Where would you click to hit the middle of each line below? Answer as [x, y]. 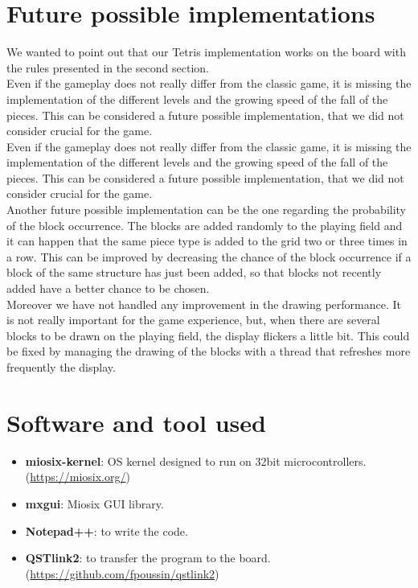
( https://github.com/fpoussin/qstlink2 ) [122, 573]
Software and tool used [136, 422]
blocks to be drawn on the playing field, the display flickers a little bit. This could [208, 335]
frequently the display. [61, 367]
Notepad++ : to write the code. [107, 530]
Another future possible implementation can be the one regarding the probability [207, 210]
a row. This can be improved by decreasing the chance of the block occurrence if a [209, 256]
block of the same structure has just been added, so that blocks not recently [194, 272]
